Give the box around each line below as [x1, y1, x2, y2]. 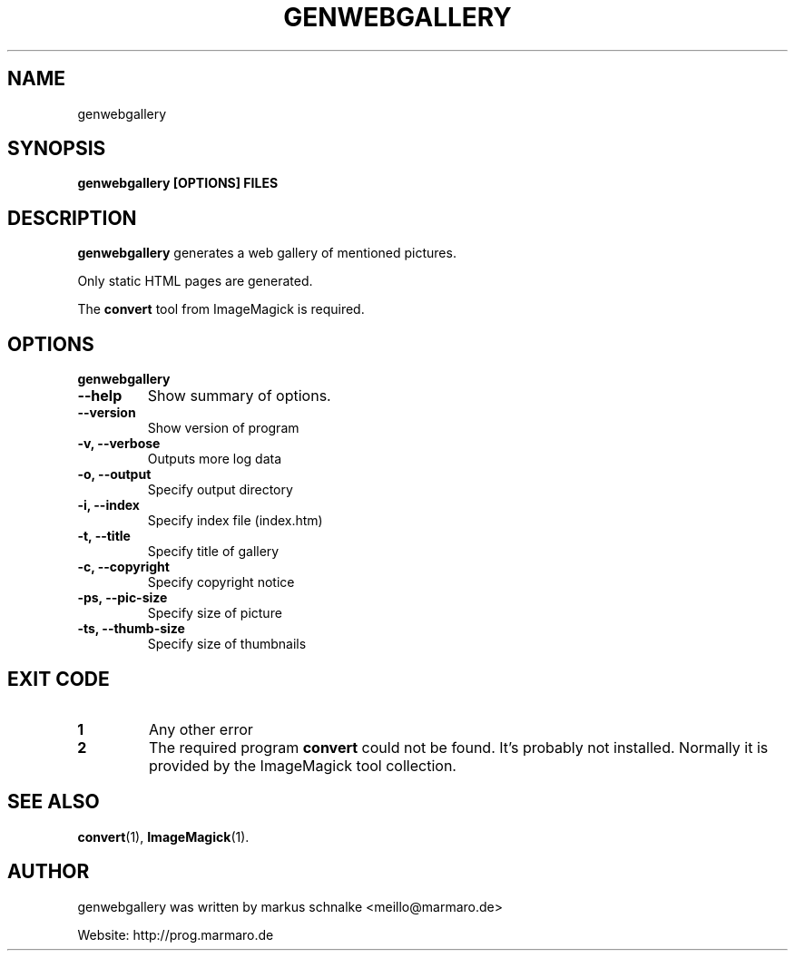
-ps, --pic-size [77, 590, 168, 606]
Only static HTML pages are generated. [77, 273, 313, 289]
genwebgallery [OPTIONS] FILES [77, 175, 279, 191]
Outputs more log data [147, 451, 282, 467]
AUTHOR [7, 860, 90, 884]
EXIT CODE [7, 667, 110, 690]
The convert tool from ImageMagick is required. [77, 301, 365, 318]
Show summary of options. [147, 386, 331, 406]
